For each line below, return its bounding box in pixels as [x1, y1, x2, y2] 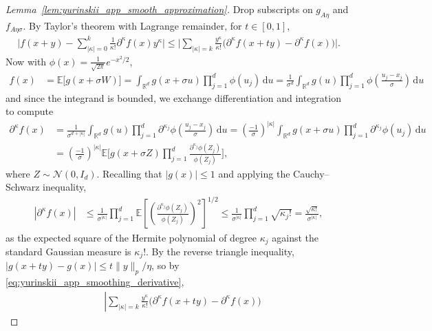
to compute [6, 104, 54, 118]
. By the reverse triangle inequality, [146, 244, 294, 258]
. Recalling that [96, 166, 162, 180]
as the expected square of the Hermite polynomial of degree [6, 230, 257, 244]
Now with [6, 54, 47, 68]
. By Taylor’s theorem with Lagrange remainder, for [23, 18, 242, 32]
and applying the [218, 166, 290, 180]
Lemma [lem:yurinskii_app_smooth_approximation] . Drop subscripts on [6, 2, 313, 16]
